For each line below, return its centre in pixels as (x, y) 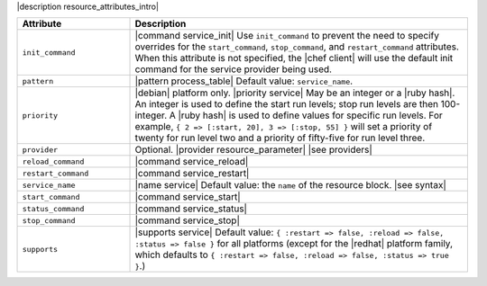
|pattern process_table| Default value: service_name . (244, 81)
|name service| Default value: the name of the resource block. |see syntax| (290, 185)
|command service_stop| (188, 220)
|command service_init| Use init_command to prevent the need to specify (287, 36)
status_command (53, 208)
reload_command (53, 161)
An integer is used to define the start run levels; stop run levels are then (287, 104)
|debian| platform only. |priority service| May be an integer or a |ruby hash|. (295, 93)
